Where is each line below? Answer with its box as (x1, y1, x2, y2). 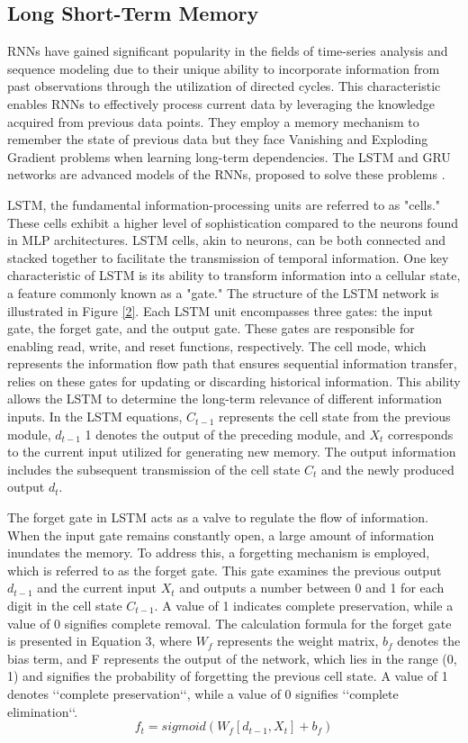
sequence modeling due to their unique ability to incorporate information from (7, 59, 440, 77)
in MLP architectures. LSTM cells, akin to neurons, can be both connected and (7, 231, 446, 249)
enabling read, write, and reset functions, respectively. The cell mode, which (7, 336, 427, 355)
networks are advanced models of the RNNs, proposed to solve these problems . (7, 165, 445, 184)
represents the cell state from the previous (219, 407, 451, 426)
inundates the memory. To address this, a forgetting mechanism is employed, (7, 543, 430, 562)
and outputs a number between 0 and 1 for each (179, 578, 445, 597)
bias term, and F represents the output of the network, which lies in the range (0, (7, 648, 457, 667)
